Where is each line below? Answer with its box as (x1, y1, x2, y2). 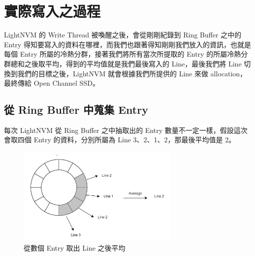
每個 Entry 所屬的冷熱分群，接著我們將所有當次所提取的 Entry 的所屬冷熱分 (4, 49, 248, 59)
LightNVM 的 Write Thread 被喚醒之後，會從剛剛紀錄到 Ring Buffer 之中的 (4, 30, 242, 40)
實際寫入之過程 (4, 1, 101, 21)
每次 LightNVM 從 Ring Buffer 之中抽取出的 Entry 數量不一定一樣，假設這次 (4, 125, 248, 135)
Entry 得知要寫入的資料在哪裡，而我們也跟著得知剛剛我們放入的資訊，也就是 (4, 39, 251, 49)
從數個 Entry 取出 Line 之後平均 (24, 243, 126, 253)
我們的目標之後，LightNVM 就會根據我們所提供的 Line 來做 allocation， (17, 68, 247, 78)
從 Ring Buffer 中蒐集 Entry (4, 102, 148, 117)
